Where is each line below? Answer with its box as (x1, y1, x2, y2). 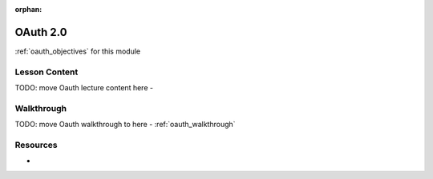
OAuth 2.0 (14, 25, 67, 39)
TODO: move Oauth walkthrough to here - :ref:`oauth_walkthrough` (14, 120, 236, 129)
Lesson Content (14, 66, 79, 78)
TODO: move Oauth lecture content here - (14, 83, 154, 93)
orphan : (14, 5, 42, 14)
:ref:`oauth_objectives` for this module (14, 46, 140, 56)
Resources (14, 139, 58, 150)
